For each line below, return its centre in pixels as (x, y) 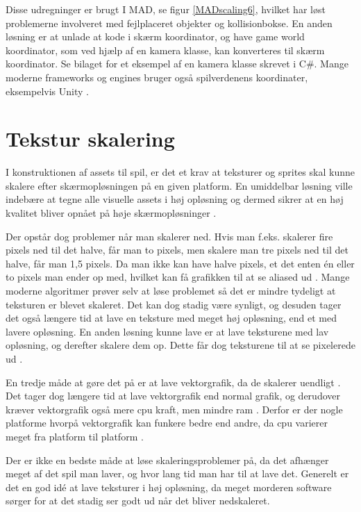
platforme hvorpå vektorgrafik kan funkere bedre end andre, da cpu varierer (167, 423)
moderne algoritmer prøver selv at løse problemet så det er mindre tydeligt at (171, 291)
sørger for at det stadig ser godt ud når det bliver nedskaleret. (138, 501)
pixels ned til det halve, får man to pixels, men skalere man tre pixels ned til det (177, 250)
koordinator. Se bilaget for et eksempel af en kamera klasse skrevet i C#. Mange (177, 64)
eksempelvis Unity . (47, 91)
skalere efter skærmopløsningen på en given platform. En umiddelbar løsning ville (179, 185)
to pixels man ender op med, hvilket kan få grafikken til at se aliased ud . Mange (178, 277)
